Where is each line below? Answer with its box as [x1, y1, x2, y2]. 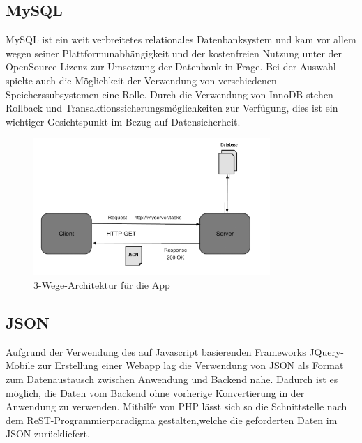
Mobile [6, 358, 35, 373]
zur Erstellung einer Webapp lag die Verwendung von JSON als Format [38, 358, 344, 373]
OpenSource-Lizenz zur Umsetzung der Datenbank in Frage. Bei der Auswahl [6, 59, 336, 74]
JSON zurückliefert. [6, 426, 90, 441]
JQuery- [309, 344, 345, 359]
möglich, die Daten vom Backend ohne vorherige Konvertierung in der [6, 385, 305, 400]
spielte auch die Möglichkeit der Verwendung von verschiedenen [6, 73, 277, 87]
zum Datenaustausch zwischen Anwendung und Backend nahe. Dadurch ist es [6, 372, 338, 386]
